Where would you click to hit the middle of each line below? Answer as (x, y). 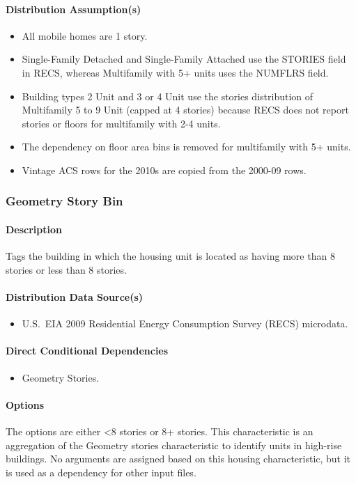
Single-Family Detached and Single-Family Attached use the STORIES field (184, 59)
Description (34, 229)
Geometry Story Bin (64, 201)
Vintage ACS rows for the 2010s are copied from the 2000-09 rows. (164, 170)
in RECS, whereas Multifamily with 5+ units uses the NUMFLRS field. (175, 72)
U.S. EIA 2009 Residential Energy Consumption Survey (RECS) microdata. (185, 323)
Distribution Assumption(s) (73, 9)
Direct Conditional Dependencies (87, 351)
